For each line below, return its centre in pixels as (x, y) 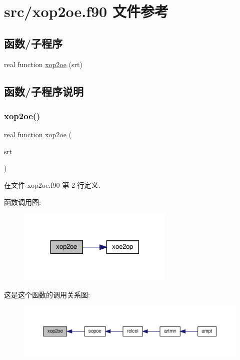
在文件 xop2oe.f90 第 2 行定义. (52, 185)
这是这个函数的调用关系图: (47, 295)
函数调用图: (22, 202)
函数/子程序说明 (44, 91)
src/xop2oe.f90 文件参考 (86, 11)
